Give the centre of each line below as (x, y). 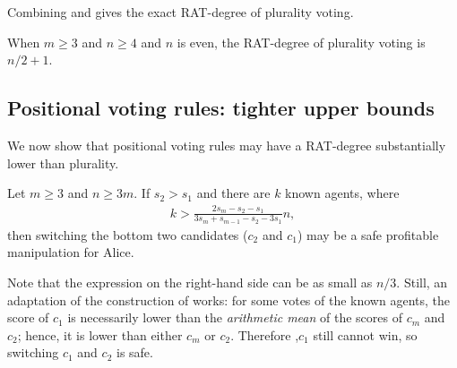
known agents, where (342, 193)
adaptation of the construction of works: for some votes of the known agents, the (228, 300)
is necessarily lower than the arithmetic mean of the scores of (235, 317)
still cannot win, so (365, 334)
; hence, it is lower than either (100, 334)
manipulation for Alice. (71, 252)
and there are (233, 193)
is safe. (134, 352)
